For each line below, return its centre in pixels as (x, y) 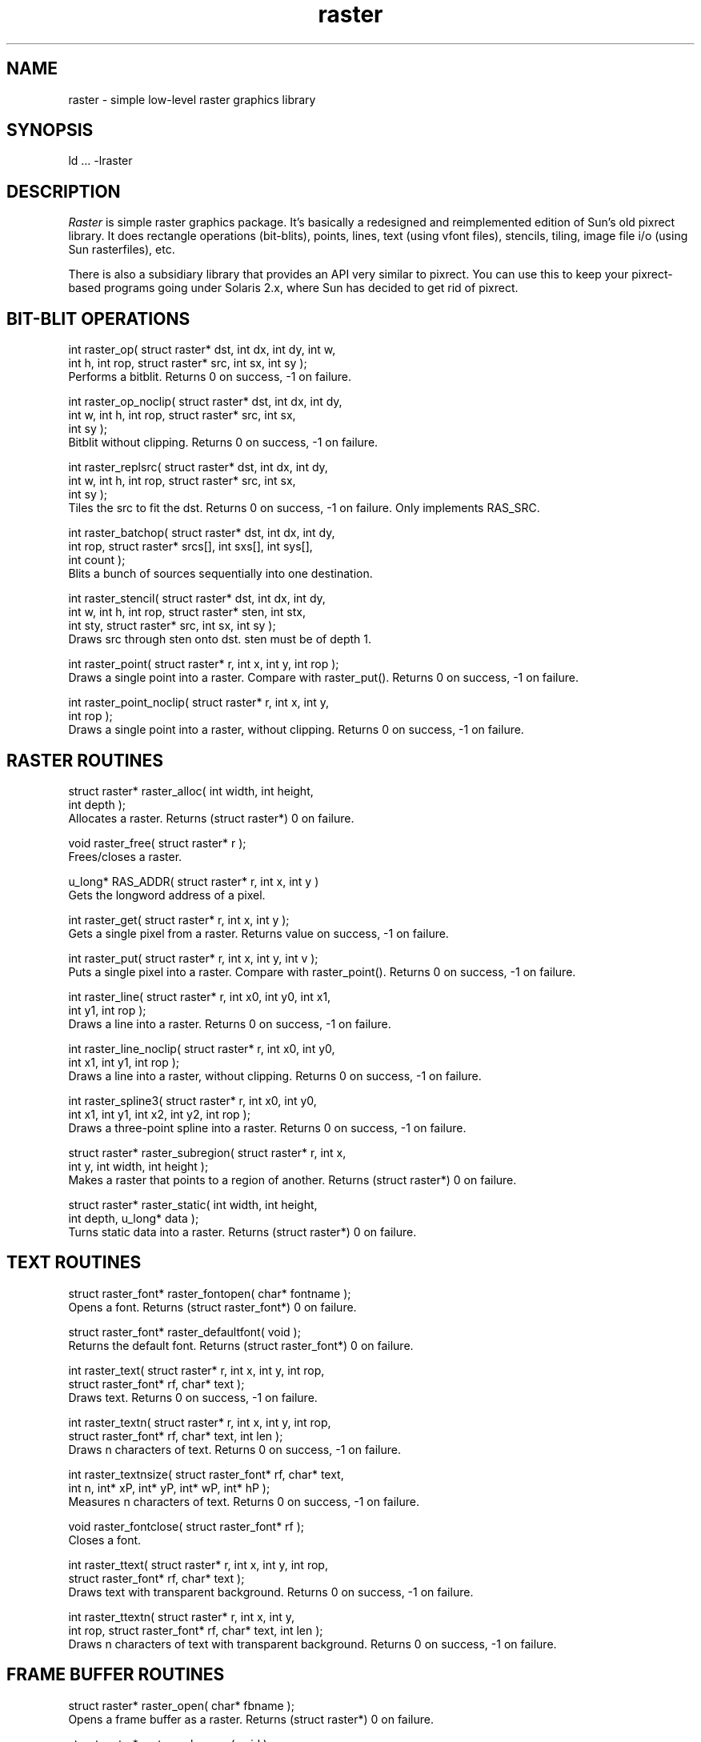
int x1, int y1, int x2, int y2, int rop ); (159, 1114)
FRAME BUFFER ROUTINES (116, 1675)
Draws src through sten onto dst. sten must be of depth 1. (220, 639)
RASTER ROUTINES (85, 760)
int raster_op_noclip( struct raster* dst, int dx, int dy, (205, 402)
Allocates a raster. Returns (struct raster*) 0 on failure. (211, 818)
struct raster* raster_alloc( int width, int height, (191, 791)
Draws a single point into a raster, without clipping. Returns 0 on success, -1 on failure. (296, 730)
